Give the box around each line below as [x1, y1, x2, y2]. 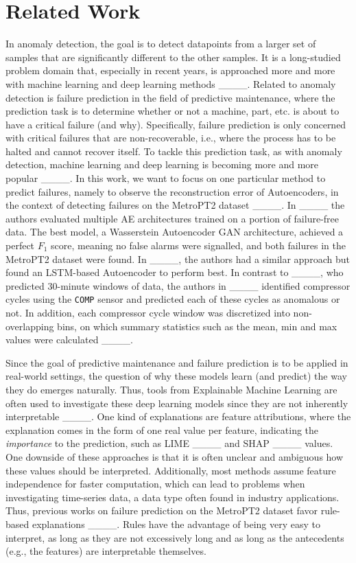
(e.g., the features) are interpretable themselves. [5, 544, 206, 558]
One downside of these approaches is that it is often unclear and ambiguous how [5, 450, 344, 463]
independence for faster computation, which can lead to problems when [5, 476, 305, 491]
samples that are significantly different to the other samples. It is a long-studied [5, 49, 341, 64]
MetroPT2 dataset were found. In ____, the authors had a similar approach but [5, 251, 350, 266]
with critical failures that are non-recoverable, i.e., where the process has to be [5, 130, 336, 145]
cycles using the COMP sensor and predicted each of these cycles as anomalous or [5, 292, 340, 306]
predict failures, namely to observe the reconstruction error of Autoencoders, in [5, 184, 339, 198]
